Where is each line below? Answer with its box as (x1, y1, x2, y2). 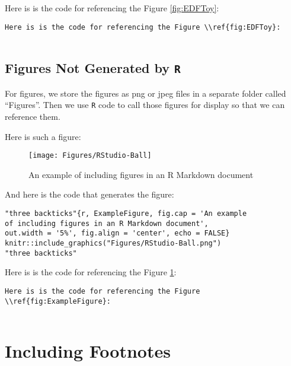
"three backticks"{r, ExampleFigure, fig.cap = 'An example (5, 209, 247, 218)
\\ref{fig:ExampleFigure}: (5, 297, 111, 305)
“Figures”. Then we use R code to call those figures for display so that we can (5, 98, 285, 111)
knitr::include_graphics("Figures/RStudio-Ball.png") (5, 238, 222, 247)
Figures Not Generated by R (5, 59, 181, 77)
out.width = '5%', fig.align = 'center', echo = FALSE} (5, 229, 230, 238)
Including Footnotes (5, 339, 171, 362)
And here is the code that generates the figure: (5, 188, 174, 200)
